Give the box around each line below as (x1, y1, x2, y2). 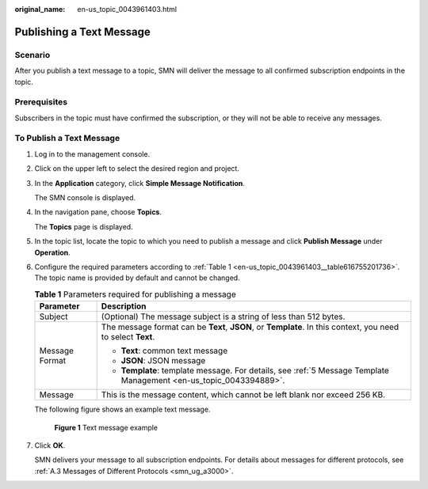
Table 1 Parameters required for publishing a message (34, 289, 237, 300)
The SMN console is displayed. (34, 193, 136, 202)
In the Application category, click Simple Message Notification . (34, 178, 246, 188)
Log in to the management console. (34, 149, 151, 158)
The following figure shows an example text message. (34, 404, 211, 415)
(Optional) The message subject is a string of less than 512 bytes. (101, 311, 346, 322)
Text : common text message (120, 345, 228, 356)
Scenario (14, 49, 51, 60)
